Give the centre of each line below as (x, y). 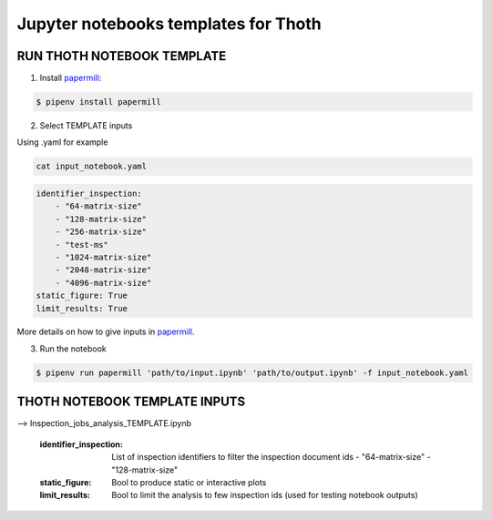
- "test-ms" (82, 245)
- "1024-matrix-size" (103, 257)
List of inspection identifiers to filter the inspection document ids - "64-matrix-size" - (272, 457)
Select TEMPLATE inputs (86, 126)
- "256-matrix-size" (101, 232)
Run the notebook (73, 348)
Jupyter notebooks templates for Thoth (169, 24)
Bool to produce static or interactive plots (189, 482)
